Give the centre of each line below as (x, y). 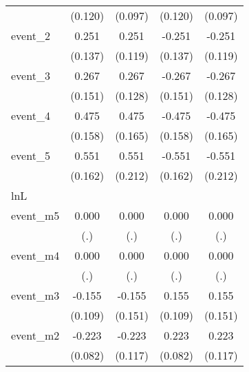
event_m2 (35, 335)
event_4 (31, 115)
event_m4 (35, 255)
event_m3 (35, 295)
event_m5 (35, 215)
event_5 (31, 155)
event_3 (31, 75)
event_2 (31, 35)
